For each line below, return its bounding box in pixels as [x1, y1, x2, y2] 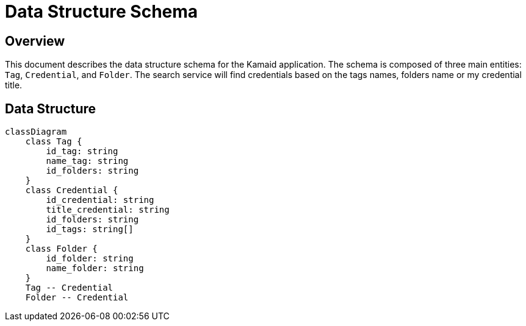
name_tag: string [46, 156, 129, 166]
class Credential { [25, 185, 118, 196]
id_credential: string [46, 195, 154, 205]
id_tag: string [46, 146, 118, 157]
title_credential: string [46, 205, 170, 215]
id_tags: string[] [46, 224, 134, 235]
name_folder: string [46, 263, 144, 274]
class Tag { [25, 136, 82, 147]
